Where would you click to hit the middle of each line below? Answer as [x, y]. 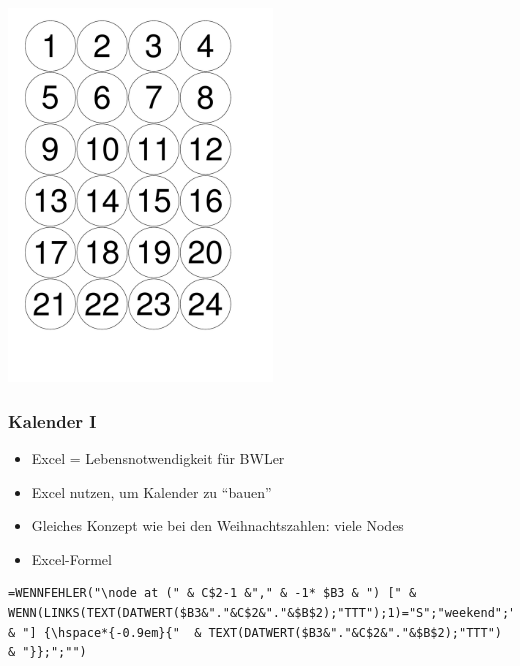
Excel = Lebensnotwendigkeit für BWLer [158, 458]
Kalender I [52, 420]
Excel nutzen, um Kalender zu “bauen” [151, 491]
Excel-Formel [71, 558]
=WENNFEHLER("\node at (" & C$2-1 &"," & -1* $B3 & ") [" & [212, 593]
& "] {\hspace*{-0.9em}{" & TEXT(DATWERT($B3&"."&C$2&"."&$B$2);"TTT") [255, 632]
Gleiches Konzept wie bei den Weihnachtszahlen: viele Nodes [217, 525]
